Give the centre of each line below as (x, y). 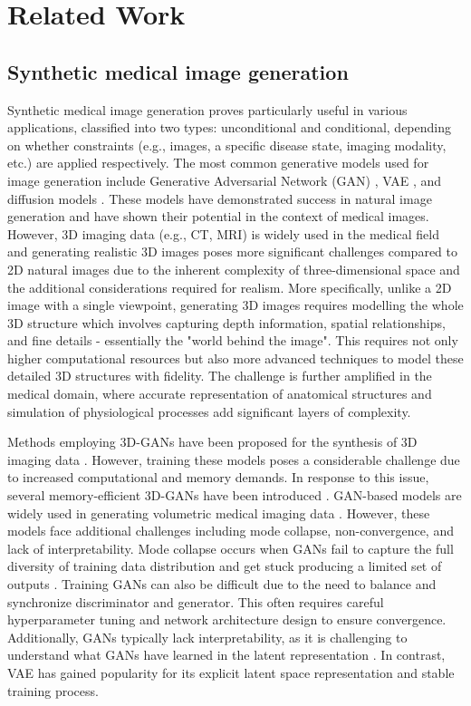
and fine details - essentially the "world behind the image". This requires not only (233, 340)
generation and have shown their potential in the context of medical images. (218, 216)
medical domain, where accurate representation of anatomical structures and (220, 394)
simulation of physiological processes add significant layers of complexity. (209, 411)
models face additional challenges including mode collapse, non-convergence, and (231, 531)
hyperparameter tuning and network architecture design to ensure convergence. (227, 619)
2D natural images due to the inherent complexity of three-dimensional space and (234, 269)
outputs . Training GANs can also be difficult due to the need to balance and (222, 584)
